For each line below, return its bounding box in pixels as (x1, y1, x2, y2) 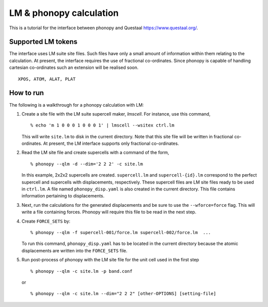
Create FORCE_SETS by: (21, 218, 70, 224)
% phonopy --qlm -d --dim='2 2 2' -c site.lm (30, 161, 143, 167)
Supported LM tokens (9, 38, 78, 46)
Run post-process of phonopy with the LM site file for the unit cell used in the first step (21, 257, 200, 263)
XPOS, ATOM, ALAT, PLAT (18, 76, 76, 82)
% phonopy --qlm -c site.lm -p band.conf (30, 268, 133, 274)
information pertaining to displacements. (21, 193, 105, 199)
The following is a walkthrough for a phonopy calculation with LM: (9, 102, 144, 108)
